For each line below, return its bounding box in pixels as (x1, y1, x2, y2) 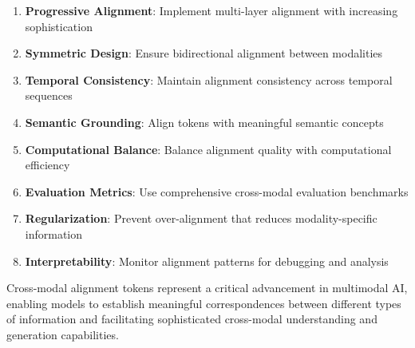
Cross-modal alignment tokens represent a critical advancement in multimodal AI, (6, 279, 408, 296)
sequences (25, 87, 73, 104)
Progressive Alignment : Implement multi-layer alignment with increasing (25, 2, 398, 18)
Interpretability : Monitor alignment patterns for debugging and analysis (25, 252, 389, 269)
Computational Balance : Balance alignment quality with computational (25, 140, 392, 157)
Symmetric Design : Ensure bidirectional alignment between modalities (25, 45, 383, 61)
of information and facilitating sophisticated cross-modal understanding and (6, 310, 377, 327)
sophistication (25, 18, 93, 34)
